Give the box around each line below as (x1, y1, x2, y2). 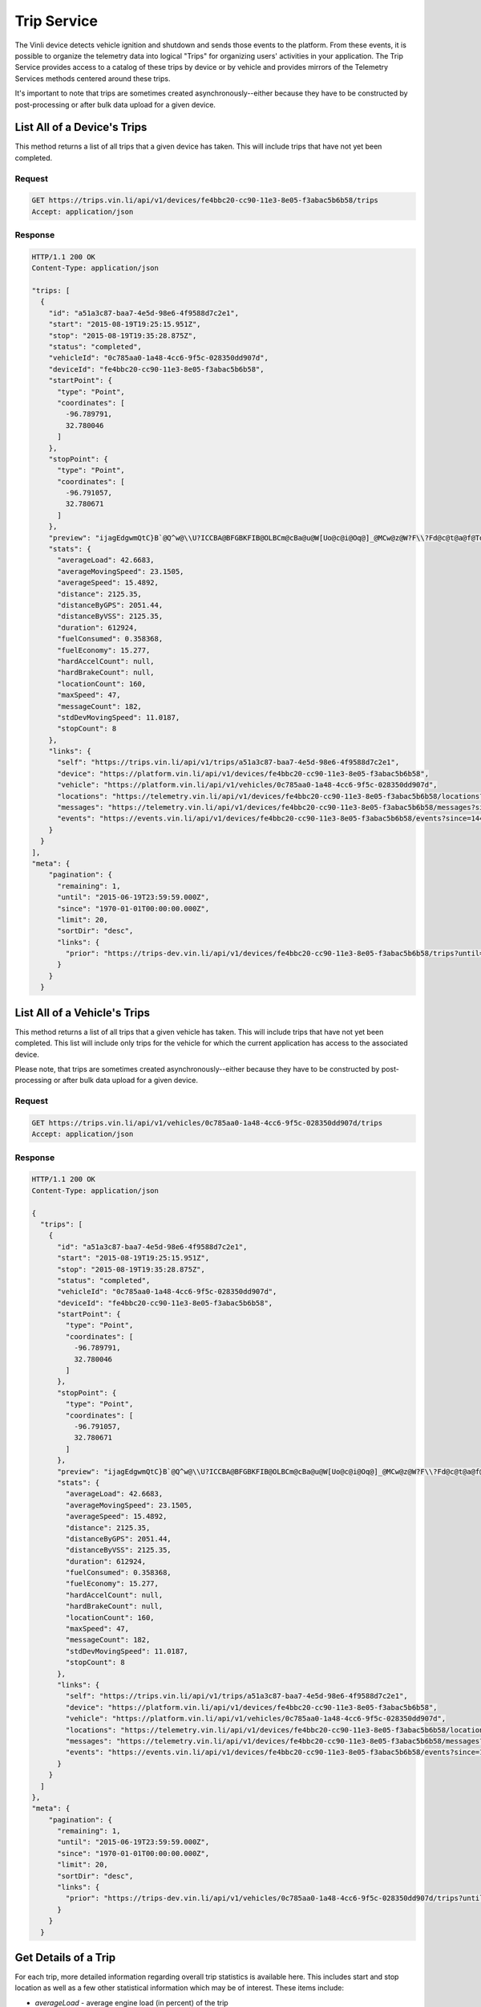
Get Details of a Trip (14, 1951, 116, 1964)
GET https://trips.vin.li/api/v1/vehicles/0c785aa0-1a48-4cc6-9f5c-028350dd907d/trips (31, 1118, 383, 1127)
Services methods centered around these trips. (14, 73, 171, 83)
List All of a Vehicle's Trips (14, 1006, 151, 1020)
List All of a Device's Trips (14, 120, 148, 134)
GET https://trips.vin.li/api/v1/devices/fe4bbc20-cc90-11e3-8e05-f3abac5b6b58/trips (31, 196, 378, 205)
